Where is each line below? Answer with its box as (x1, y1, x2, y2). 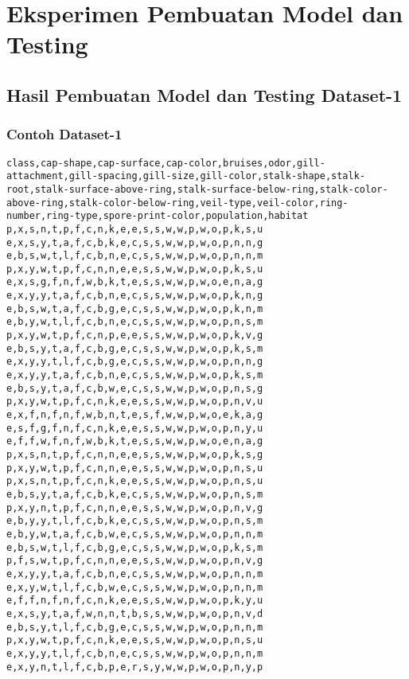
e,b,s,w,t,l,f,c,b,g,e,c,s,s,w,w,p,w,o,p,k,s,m (6, 541, 263, 553)
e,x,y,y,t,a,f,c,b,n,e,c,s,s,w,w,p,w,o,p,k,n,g (6, 290, 263, 302)
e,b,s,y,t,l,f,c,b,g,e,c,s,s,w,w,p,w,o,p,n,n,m (6, 621, 263, 633)
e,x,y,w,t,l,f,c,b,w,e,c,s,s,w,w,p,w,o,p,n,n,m (6, 581, 263, 593)
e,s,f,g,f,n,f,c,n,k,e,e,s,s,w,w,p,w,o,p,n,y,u (6, 422, 263, 434)
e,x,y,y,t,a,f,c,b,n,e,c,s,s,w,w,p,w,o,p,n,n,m (6, 568, 263, 579)
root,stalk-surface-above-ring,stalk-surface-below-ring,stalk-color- (6, 183, 388, 195)
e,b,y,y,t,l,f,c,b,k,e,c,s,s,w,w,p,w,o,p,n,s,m (6, 515, 263, 527)
